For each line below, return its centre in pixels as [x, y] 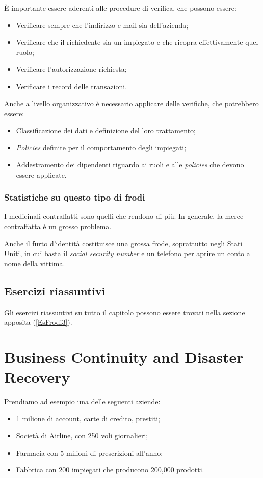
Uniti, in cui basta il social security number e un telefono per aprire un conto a [127, 253]
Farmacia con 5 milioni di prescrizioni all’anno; [89, 452]
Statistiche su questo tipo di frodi [75, 197]
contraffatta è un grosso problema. [58, 226]
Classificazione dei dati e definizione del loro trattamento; [106, 130]
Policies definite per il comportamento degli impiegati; [101, 147]
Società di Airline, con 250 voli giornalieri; [82, 435]
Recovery [37, 377]
